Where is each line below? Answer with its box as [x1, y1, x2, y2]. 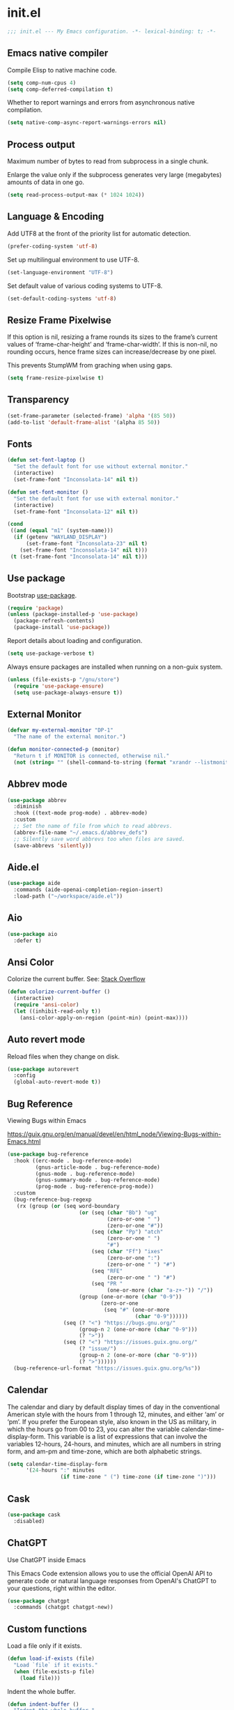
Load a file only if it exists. [7, 1642, 82, 1650]
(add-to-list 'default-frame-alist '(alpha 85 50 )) [7, 418, 160, 426]
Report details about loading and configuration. [7, 637, 143, 644]
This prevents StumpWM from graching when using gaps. [7, 361, 173, 370]
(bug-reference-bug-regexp [13, 1196, 92, 1204]
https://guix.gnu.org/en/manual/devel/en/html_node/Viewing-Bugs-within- [7, 1130, 221, 1138]
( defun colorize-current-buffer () [7, 988, 111, 995]
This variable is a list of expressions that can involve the [47, 1432, 208, 1441]
